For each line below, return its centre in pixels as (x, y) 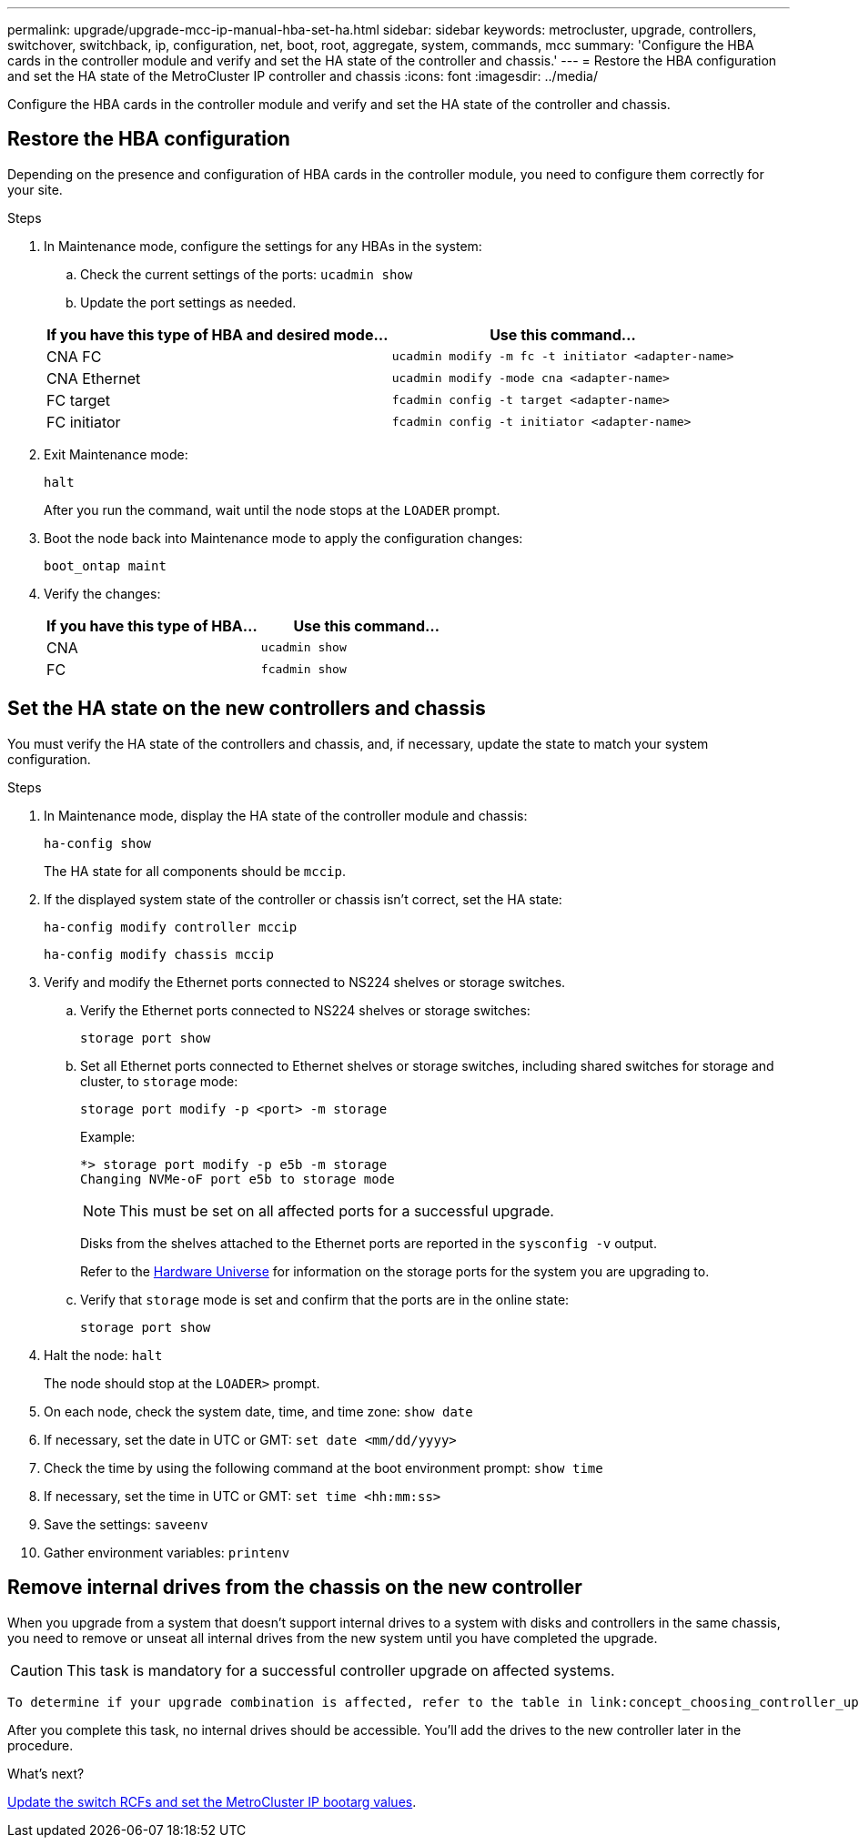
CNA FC (74, 356)
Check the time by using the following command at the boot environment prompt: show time (323, 1467)
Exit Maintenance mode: (116, 454)
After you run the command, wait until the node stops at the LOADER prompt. (272, 509)
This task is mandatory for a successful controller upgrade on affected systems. (341, 1670)
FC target (79, 400)
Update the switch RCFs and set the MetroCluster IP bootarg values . (212, 1801)
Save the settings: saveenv (126, 1524)
